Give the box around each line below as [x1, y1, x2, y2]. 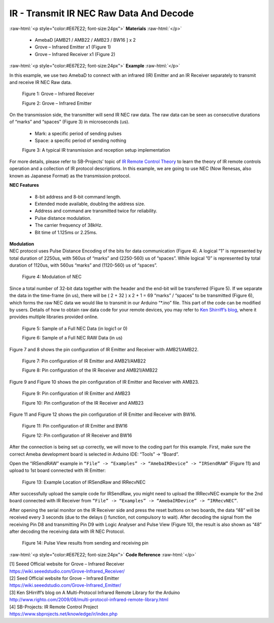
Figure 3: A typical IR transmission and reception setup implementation [22, 147, 170, 153]
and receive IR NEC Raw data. [9, 79, 72, 85]
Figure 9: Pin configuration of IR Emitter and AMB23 [22, 390, 130, 397]
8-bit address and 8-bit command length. [35, 193, 121, 200]
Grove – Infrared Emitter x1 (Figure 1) [35, 44, 111, 50]
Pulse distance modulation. [35, 215, 91, 221]
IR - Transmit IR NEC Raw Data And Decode [9, 8, 194, 19]
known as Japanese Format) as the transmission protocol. [9, 173, 131, 179]
